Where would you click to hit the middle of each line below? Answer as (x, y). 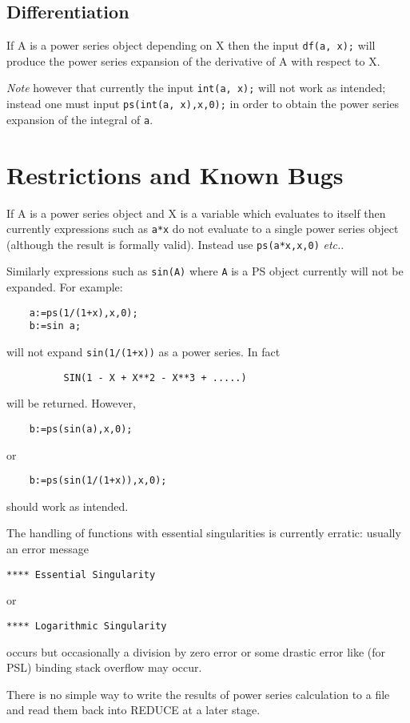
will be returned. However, (71, 403)
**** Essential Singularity (81, 574)
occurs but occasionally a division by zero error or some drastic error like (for (196, 651)
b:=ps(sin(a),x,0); (81, 429)
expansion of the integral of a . (80, 119)
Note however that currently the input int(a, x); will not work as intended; (196, 88)
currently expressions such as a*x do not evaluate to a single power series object (203, 229)
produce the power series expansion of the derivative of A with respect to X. (193, 60)
